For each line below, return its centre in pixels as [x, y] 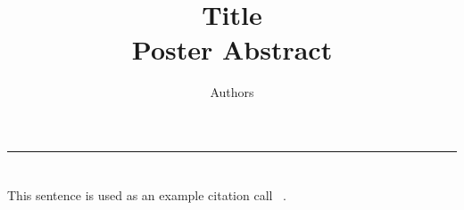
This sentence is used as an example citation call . [147, 195]
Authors [232, 92]
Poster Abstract [232, 49]
